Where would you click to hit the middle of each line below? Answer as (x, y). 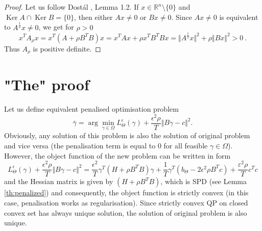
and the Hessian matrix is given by (59, 181)
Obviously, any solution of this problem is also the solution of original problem (127, 135)
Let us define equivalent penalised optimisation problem (91, 109)
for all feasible (186, 146)
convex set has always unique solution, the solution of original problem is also (126, 212)
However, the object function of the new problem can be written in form (117, 155)
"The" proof (47, 84)
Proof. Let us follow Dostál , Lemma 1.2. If (72, 7)
